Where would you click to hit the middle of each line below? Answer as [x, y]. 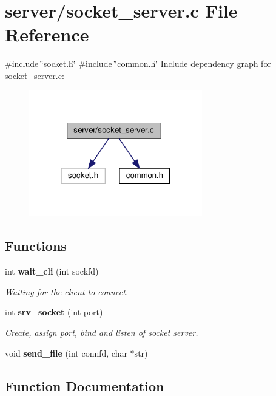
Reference [47, 34]
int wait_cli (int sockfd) [52, 271]
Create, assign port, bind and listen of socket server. [102, 332]
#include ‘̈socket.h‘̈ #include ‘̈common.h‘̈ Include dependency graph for [138, 63]
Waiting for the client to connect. [67, 291]
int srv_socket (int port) [54, 312]
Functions [36, 246]
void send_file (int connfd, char [66, 353]
